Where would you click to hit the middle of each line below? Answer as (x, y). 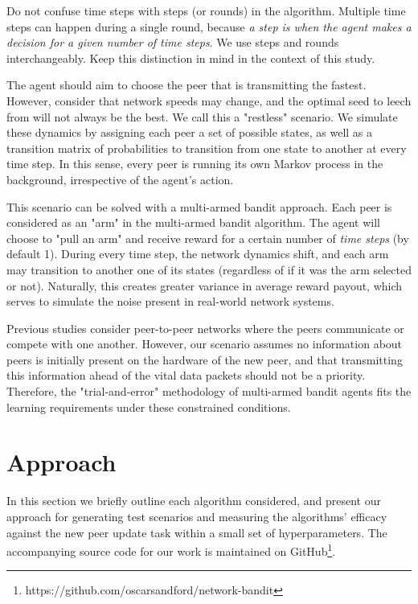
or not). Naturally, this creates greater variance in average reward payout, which (205, 285)
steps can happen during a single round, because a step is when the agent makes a (209, 26)
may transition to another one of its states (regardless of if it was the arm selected (209, 269)
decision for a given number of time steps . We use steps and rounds (173, 42)
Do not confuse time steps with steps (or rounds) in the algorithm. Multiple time (206, 10)
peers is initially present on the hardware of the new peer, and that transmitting (205, 359)
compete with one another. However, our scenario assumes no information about (205, 344)
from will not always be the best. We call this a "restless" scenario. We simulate (202, 116)
